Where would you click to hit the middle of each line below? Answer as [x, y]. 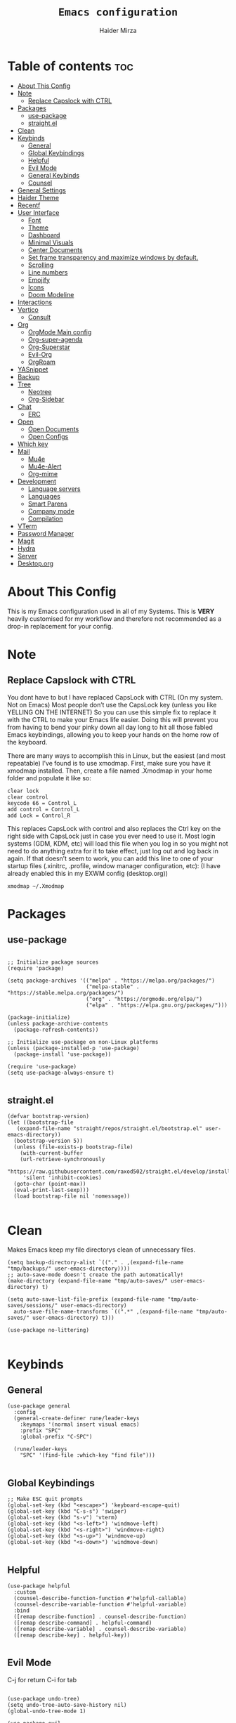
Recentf [29, 205]
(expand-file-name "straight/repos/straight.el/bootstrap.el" [109, 1129]
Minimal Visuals [51, 242]
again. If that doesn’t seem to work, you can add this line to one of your [111, 858]
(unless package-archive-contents [58, 1023]
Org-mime [43, 473]
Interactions [35, 302]
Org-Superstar [49, 347]
